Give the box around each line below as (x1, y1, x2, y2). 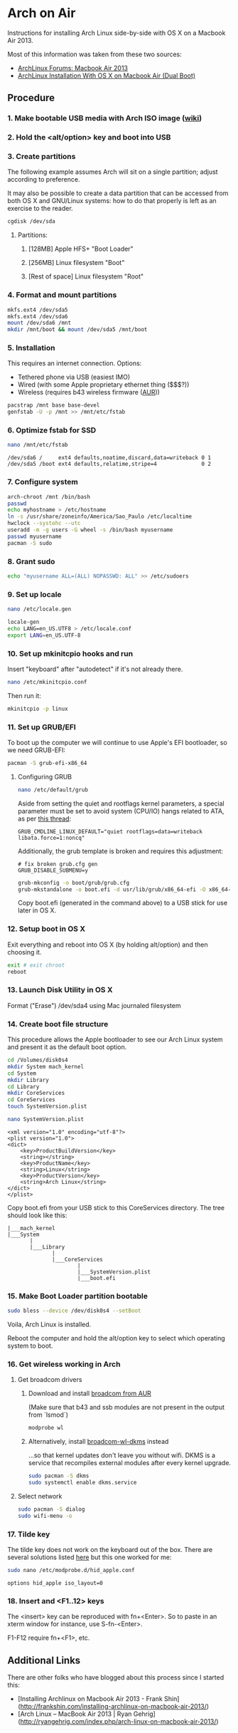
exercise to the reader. (7, 204, 73, 213)
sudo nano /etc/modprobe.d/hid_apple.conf (7, 1567, 135, 1574)
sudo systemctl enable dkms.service (28, 1479, 137, 1487)
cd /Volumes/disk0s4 (7, 1056, 69, 1064)
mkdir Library (7, 1076, 50, 1083)
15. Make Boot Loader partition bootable (7, 1291, 148, 1301)
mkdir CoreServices (7, 1090, 65, 1097)
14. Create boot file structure (7, 1019, 109, 1029)
